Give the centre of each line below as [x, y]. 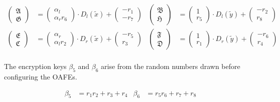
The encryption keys [35, 66]
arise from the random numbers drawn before [171, 66]
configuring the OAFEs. [41, 76]
